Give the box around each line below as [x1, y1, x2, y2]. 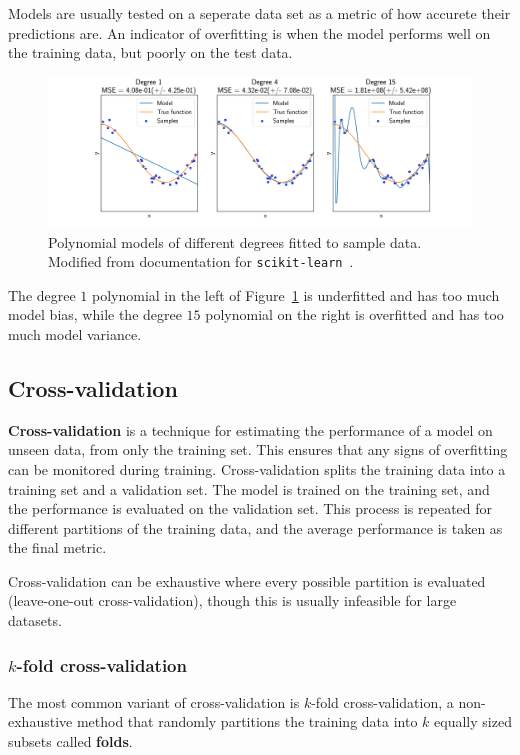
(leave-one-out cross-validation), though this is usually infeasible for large [8, 590, 457, 611]
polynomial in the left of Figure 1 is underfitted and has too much [92, 284, 500, 305]
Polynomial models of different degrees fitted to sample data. [48, 231, 422, 252]
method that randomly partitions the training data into [76, 711, 418, 732]
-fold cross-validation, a [311, 691, 454, 712]
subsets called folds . [8, 731, 133, 752]
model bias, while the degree [8, 304, 182, 325]
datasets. [8, 610, 62, 631]
